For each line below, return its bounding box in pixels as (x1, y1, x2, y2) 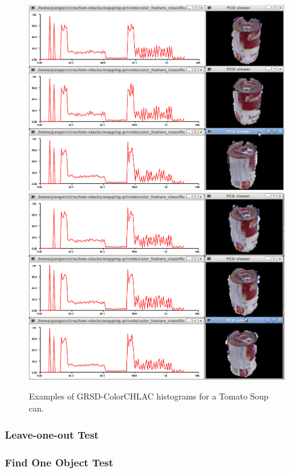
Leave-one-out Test (5, 427, 99, 442)
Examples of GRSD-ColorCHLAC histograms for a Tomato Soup (29, 390, 269, 403)
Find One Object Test (5, 455, 114, 470)
